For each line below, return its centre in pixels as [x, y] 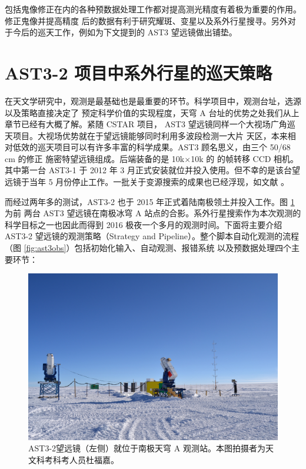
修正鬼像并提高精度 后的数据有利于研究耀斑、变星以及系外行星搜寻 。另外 [146, 20]
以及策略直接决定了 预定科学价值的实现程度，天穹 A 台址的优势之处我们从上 [152, 112]
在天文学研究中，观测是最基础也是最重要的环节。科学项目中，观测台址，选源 [153, 100]
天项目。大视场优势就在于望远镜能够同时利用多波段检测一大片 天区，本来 [146, 135]
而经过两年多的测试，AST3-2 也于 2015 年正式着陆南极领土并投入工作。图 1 [150, 201]
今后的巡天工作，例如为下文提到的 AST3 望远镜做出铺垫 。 [125, 32]
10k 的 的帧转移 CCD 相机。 [245, 158]
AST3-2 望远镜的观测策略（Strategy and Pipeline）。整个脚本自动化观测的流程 [152, 236]
